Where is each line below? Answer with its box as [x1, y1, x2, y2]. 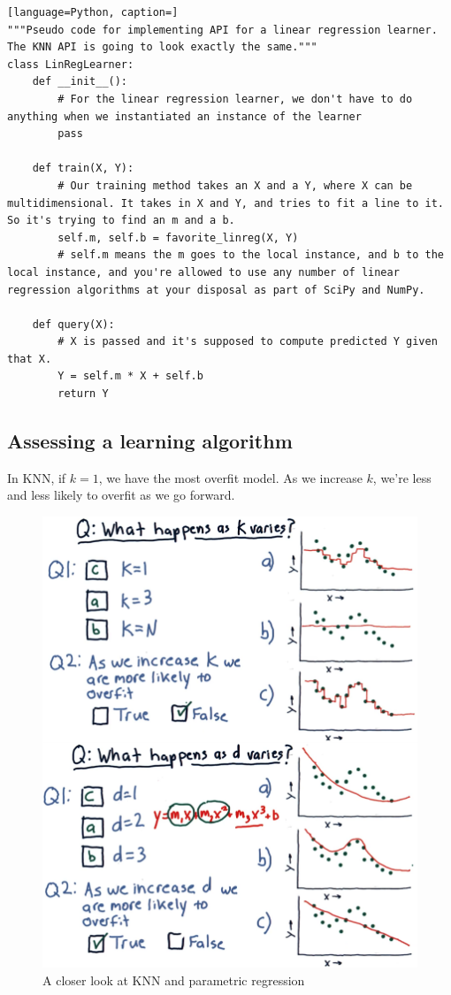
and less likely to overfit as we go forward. [7, 486, 235, 504]
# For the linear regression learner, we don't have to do [57, 92, 413, 105]
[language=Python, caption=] [7, 6, 179, 19]
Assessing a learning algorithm [7, 427, 293, 455]
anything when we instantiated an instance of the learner [7, 110, 362, 123]
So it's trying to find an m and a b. [7, 214, 235, 227]
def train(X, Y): [32, 162, 134, 175]
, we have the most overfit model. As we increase [98, 468, 363, 486]
